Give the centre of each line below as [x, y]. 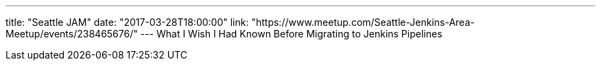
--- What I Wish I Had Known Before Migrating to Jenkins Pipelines [291, 34]
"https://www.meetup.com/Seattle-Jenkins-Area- [363, 22]
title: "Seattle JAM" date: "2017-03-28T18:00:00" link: [127, 22]
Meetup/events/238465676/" [72, 34]
